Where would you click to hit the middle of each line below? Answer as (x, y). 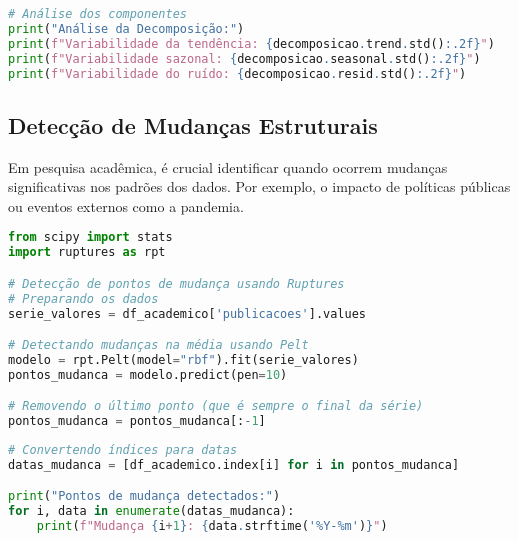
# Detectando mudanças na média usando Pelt (158, 345)
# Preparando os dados (83, 298)
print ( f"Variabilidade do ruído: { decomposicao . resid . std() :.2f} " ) (237, 73)
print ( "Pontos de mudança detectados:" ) (144, 496)
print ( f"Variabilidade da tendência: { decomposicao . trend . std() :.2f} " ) (251, 43)
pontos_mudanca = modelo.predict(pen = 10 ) (148, 374)
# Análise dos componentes (97, 14)
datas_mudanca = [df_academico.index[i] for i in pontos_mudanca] (234, 464)
